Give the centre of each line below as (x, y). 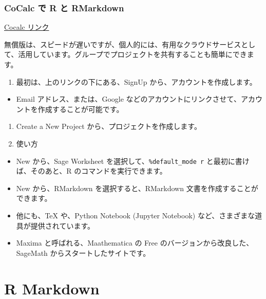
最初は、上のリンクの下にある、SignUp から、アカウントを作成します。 (136, 81)
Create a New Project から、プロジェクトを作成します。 (109, 126)
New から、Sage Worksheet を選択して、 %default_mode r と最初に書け (133, 161)
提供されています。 (62, 225)
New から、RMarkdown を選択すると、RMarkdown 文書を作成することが (137, 188)
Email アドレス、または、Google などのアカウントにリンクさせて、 (128, 99)
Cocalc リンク (27, 27)
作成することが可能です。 (81, 109)
